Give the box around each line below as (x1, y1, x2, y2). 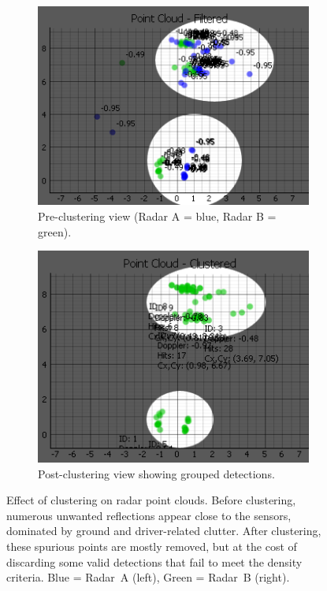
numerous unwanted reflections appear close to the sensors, (6, 507, 292, 523)
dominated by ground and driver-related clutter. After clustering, (6, 522, 321, 539)
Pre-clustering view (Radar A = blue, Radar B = (38, 208, 277, 225)
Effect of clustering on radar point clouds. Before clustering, (6, 492, 296, 508)
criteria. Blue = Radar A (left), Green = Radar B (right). (6, 569, 290, 585)
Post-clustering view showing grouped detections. (38, 465, 275, 481)
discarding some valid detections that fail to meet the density (6, 553, 303, 570)
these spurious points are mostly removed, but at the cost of (6, 537, 297, 554)
